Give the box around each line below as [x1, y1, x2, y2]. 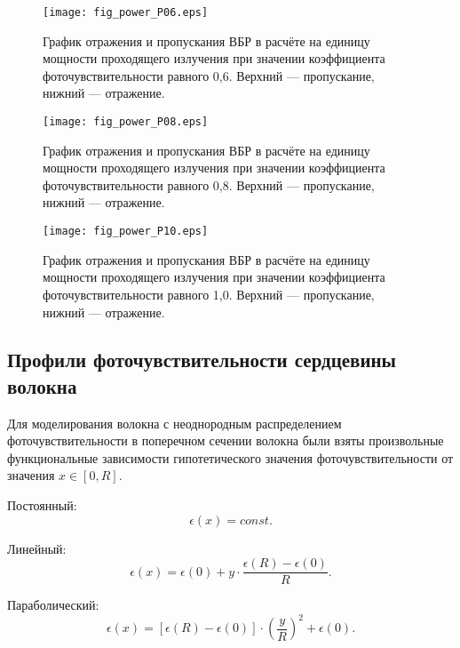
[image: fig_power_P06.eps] [43, 6, 209, 19]
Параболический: [7, 596, 99, 614]
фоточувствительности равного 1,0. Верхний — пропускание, [43, 284, 375, 303]
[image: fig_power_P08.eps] [43, 116, 209, 129]
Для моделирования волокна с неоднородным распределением [7, 413, 342, 432]
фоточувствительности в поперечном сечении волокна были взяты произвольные [7, 431, 444, 450]
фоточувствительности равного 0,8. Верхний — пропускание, [43, 175, 375, 194]
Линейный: [7, 539, 67, 557]
